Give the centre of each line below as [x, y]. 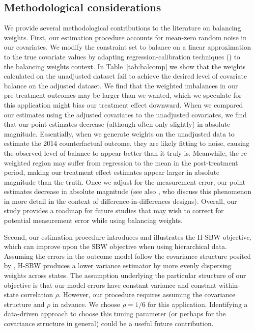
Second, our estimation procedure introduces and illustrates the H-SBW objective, [128, 236]
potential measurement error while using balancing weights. [93, 220]
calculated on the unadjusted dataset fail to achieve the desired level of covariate [126, 76]
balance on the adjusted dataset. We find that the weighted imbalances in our [121, 85]
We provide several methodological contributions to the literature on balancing [123, 28]
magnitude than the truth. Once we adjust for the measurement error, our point [125, 181]
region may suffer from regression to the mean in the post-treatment [135, 162]
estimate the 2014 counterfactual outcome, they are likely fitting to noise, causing [127, 143]
